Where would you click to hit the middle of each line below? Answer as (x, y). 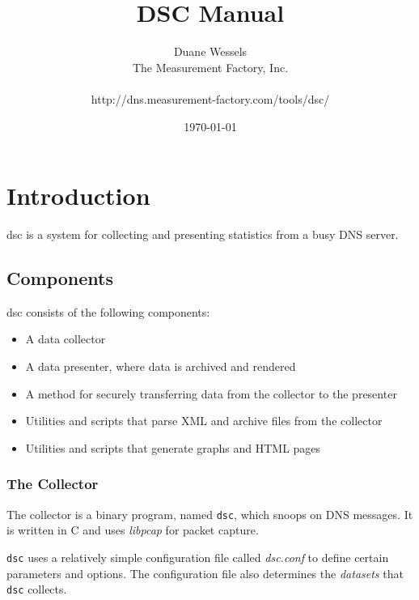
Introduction (78, 196)
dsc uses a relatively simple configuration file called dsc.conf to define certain (198, 557)
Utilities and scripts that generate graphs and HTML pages (173, 447)
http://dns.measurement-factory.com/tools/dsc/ (210, 98)
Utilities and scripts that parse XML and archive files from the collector (204, 421)
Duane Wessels (210, 51)
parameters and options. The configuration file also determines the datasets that (205, 573)
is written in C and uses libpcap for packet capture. (133, 530)
